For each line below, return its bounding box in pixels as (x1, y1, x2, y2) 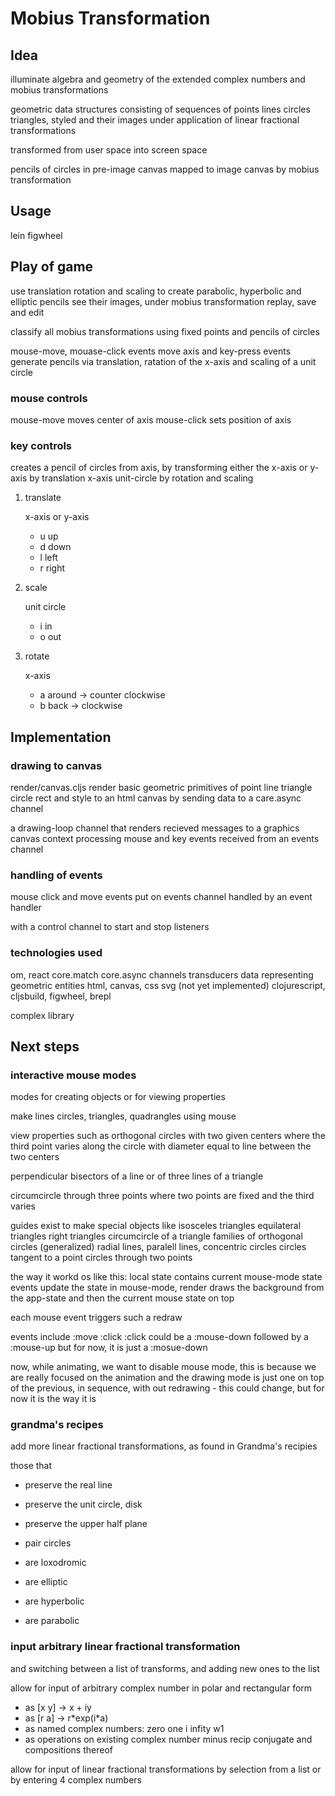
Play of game (10, 258, 94, 276)
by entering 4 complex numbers (10, 1773, 142, 1786)
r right (39, 562, 66, 574)
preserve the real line (24, 1479, 113, 1491)
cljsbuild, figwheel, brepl (10, 990, 112, 1002)
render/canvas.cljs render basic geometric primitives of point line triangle (10, 781, 313, 793)
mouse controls (10, 391, 88, 405)
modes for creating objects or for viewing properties (10, 1091, 226, 1103)
